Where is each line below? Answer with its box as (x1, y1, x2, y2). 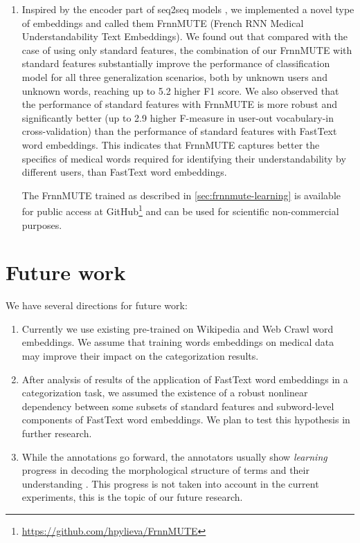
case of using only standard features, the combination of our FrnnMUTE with (21, 42, 352, 57)
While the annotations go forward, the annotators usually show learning (21, 449, 327, 463)
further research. (21, 426, 92, 441)
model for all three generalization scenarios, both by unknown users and (21, 69, 327, 84)
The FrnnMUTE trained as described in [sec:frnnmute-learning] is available (21, 187, 341, 202)
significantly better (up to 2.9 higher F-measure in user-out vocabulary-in (21, 110, 334, 125)
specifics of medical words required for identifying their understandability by (21, 151, 346, 165)
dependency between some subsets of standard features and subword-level (21, 398, 334, 413)
